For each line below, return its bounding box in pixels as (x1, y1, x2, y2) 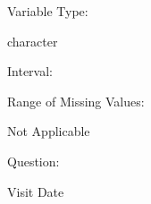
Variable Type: (7, 2, 88, 20)
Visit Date (7, 182, 64, 200)
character (7, 31, 58, 50)
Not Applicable (7, 122, 90, 140)
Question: (7, 151, 60, 170)
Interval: (7, 62, 53, 81)
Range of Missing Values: (7, 91, 145, 110)
